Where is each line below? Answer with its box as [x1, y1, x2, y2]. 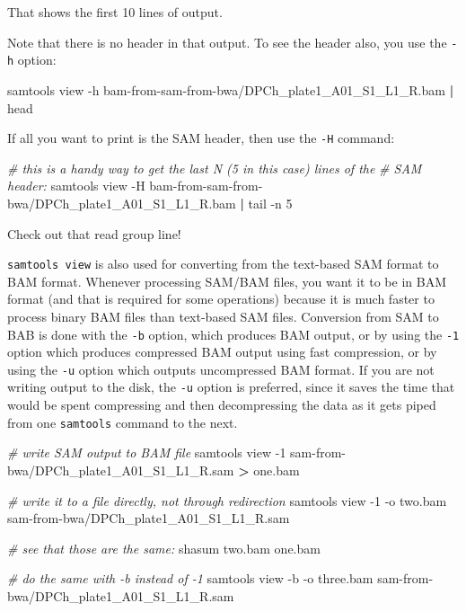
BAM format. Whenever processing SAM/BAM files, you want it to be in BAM [7, 271, 446, 290]
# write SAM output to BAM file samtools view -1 [7, 443, 286, 462]
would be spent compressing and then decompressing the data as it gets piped [7, 395, 436, 414]
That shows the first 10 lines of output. [7, 3, 223, 21]
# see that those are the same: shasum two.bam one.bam [7, 538, 321, 557]
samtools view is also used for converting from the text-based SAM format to [7, 254, 439, 273]
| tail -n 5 [240, 193, 293, 212]
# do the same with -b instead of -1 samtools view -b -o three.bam [7, 569, 374, 588]
